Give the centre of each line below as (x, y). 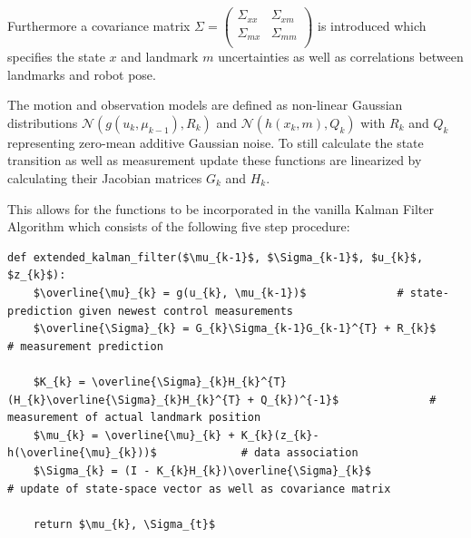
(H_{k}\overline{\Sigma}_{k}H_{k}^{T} (124, 400)
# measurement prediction (85, 346)
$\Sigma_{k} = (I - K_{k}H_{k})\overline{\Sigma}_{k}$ (202, 470)
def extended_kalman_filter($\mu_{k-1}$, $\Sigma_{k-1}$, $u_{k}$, (216, 257)
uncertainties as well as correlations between (341, 57)
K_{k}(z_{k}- (280, 435)
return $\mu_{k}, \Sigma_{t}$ (124, 524)
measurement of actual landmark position (134, 418)
